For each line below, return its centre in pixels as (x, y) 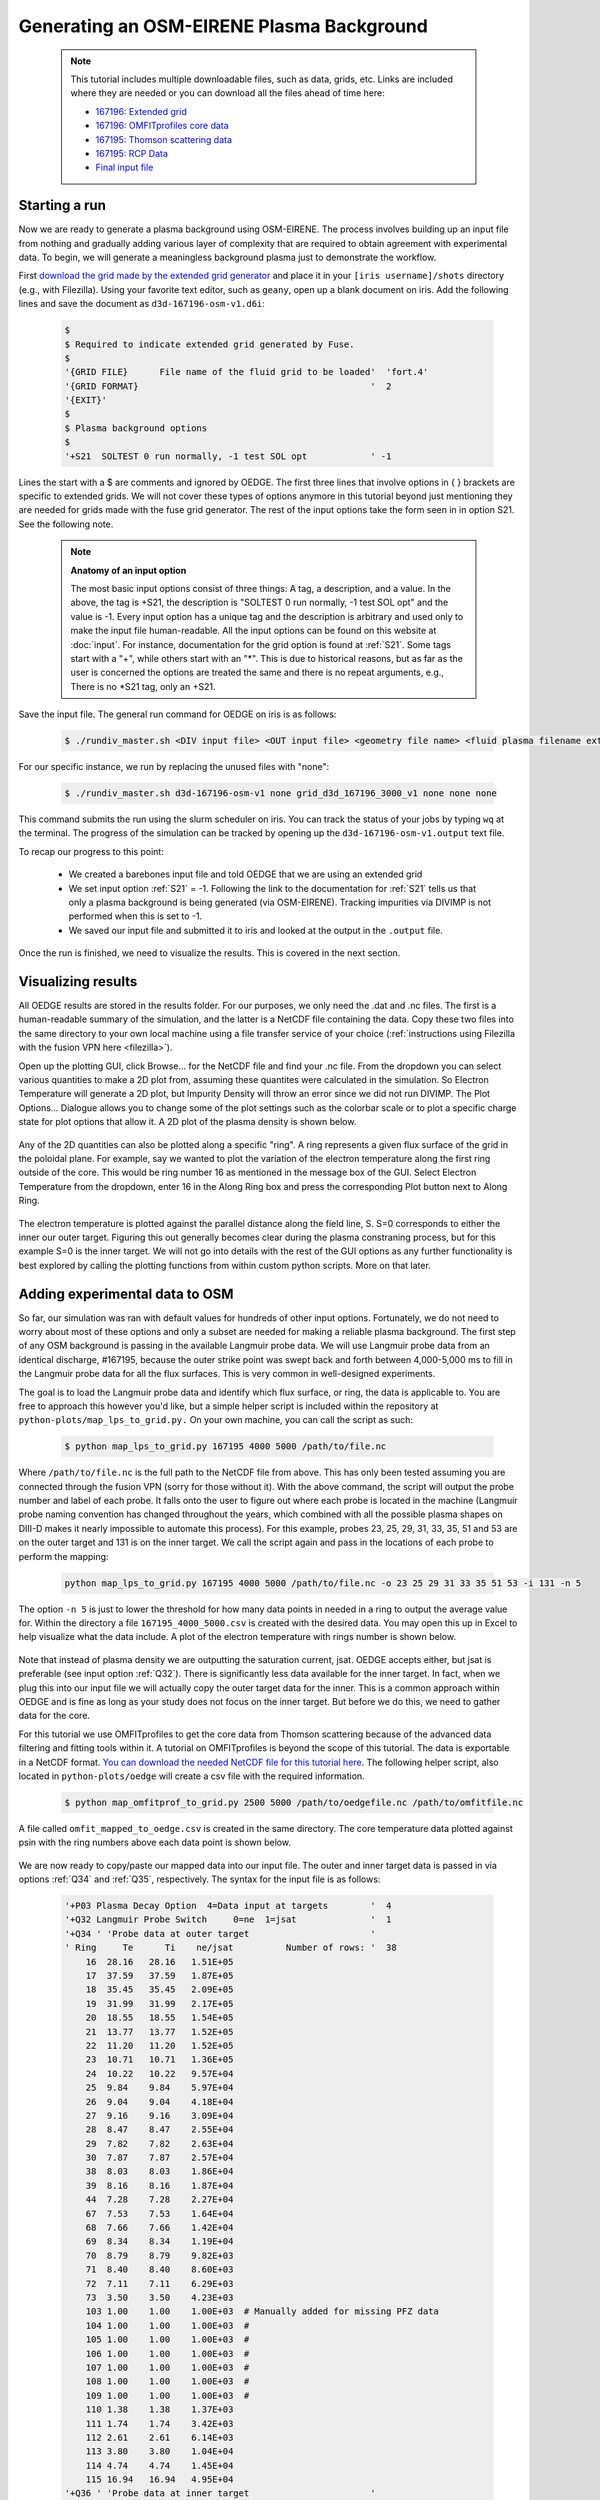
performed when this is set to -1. (135, 916)
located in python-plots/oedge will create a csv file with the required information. (191, 1776)
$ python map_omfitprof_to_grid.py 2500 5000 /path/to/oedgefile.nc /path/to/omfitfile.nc (294, 1802)
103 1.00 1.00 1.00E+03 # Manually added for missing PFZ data (262, 2311)
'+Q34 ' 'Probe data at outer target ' (220, 1933)
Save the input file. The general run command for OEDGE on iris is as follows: (177, 714)
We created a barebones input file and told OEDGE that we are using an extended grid (245, 874)
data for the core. (54, 1716)
